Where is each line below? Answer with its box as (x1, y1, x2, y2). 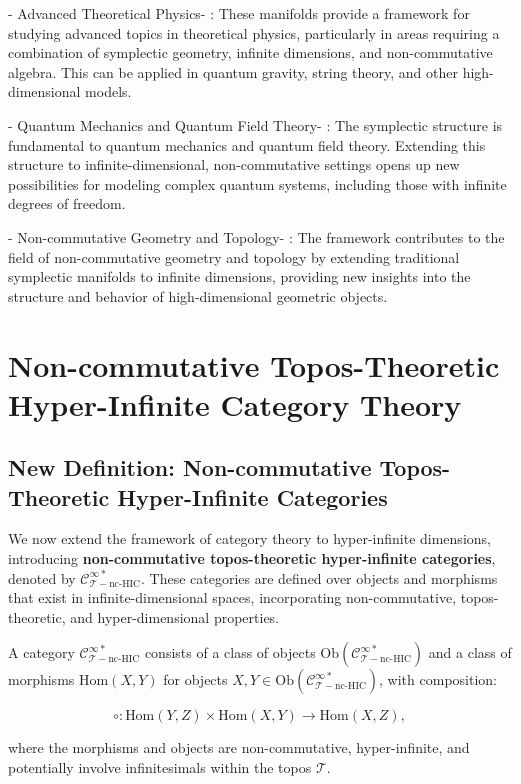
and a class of (428, 642, 512, 663)
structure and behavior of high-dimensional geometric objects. (8, 285, 388, 306)
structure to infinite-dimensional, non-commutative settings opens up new (8, 154, 460, 175)
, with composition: (379, 669, 497, 690)
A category (8, 642, 75, 663)
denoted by (8, 567, 76, 588)
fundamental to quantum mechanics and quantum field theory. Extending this (8, 134, 486, 155)
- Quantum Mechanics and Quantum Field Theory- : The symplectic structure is (8, 114, 503, 135)
